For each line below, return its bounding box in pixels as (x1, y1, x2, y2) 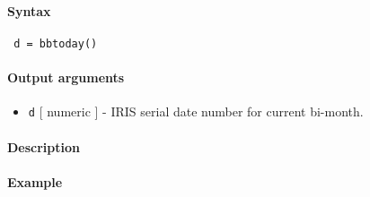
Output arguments (7, 68, 125, 87)
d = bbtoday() (13, 37, 98, 50)
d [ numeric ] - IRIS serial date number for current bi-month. (28, 102, 364, 121)
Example (7, 172, 63, 191)
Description (7, 137, 81, 156)
